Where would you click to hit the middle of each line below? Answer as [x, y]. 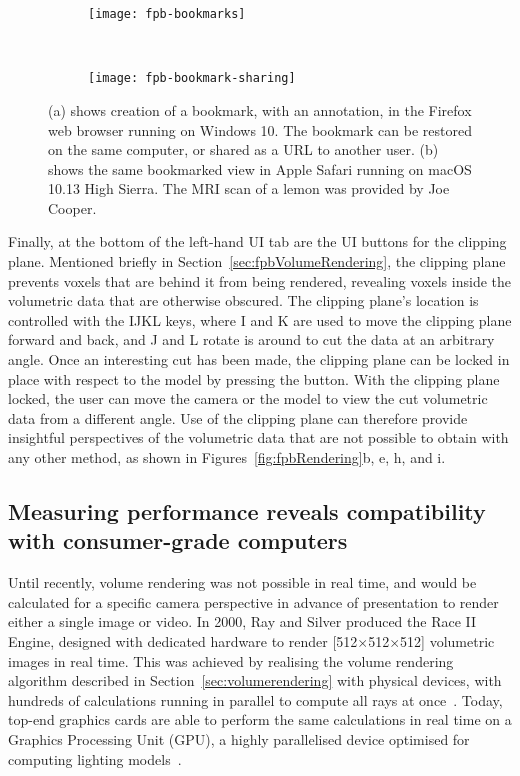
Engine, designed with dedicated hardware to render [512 [183, 640]
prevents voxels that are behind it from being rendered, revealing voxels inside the [259, 280]
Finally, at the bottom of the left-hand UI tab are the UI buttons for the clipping [257, 241]
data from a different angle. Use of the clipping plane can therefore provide [238, 417]
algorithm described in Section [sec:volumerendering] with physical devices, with [255, 680]
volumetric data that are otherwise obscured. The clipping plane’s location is [243, 300]
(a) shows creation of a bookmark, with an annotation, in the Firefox [260, 109]
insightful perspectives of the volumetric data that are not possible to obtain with [258, 437]
